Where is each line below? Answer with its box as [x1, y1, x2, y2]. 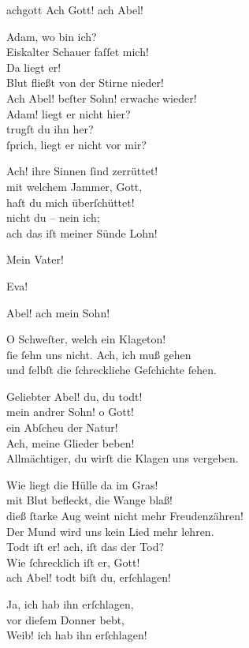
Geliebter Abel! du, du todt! [6, 388, 143, 404]
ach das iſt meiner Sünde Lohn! [6, 224, 158, 241]
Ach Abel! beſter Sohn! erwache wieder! [6, 89, 197, 106]
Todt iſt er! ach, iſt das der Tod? [6, 538, 165, 555]
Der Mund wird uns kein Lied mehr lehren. [6, 523, 214, 539]
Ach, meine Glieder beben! [6, 434, 135, 451]
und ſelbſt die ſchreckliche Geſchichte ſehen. [6, 361, 217, 378]
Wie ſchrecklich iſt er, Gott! [6, 553, 140, 570]
